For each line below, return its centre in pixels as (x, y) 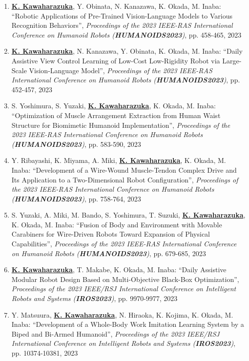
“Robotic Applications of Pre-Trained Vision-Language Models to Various (122, 15)
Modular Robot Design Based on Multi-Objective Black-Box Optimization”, (125, 279)
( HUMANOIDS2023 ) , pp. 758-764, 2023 (76, 198)
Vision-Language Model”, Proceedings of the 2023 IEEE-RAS (121, 70)
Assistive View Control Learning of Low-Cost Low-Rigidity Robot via (116, 60)
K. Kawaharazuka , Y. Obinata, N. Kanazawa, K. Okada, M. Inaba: (116, 6)
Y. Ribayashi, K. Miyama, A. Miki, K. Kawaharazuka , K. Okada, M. (119, 160)
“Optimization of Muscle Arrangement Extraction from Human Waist (116, 115)
